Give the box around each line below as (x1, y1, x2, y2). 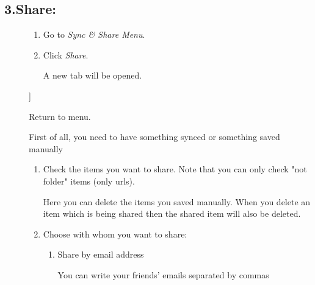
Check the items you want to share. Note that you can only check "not (43, 163, 307, 175)
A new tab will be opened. (43, 69, 142, 82)
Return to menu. (29, 110, 91, 122)
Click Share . (43, 48, 89, 61)
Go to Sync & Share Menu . (43, 28, 145, 41)
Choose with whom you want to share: (43, 227, 187, 240)
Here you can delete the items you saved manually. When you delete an (43, 195, 311, 208)
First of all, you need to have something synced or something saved (29, 130, 280, 143)
